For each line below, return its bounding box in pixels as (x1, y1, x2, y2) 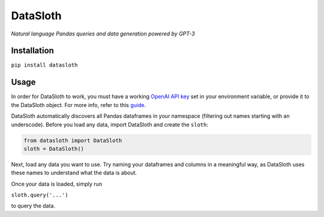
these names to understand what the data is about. (11, 169, 137, 177)
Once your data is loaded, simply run (11, 180, 102, 188)
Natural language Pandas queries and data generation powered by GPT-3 (11, 30, 195, 37)
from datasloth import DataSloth (23, 137, 122, 144)
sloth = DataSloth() (23, 145, 84, 152)
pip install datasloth (11, 62, 78, 69)
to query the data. (11, 202, 56, 210)
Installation (11, 46, 54, 56)
